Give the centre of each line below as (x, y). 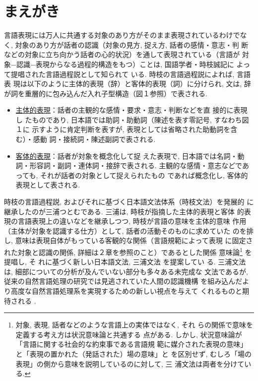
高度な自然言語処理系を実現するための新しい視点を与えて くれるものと (126, 291)
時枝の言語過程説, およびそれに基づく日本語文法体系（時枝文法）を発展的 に (129, 202)
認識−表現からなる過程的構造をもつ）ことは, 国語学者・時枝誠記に (125, 64)
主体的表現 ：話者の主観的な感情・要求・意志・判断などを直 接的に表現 (131, 110)
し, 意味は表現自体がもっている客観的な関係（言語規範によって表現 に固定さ (129, 240)
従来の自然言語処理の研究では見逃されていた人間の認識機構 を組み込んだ (123, 281)
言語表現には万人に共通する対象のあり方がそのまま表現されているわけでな (126, 35)
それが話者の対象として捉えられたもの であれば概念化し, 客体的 (144, 175)
